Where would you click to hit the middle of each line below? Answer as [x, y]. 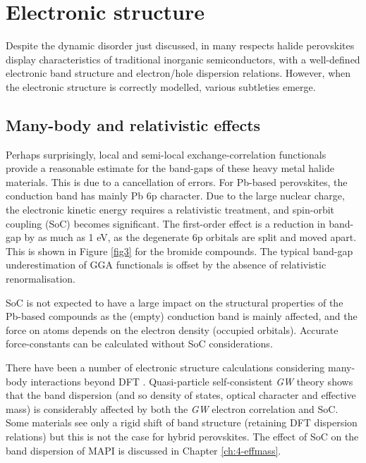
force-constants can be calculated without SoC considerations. [139, 344]
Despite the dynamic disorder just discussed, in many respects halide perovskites [180, 45]
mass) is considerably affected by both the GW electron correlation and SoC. [172, 408]
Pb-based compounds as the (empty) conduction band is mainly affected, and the [182, 316]
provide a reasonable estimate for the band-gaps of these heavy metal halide [170, 168]
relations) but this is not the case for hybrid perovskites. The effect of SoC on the [182, 436]
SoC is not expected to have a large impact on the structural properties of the [175, 302]
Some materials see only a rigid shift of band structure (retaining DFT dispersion [182, 422]
